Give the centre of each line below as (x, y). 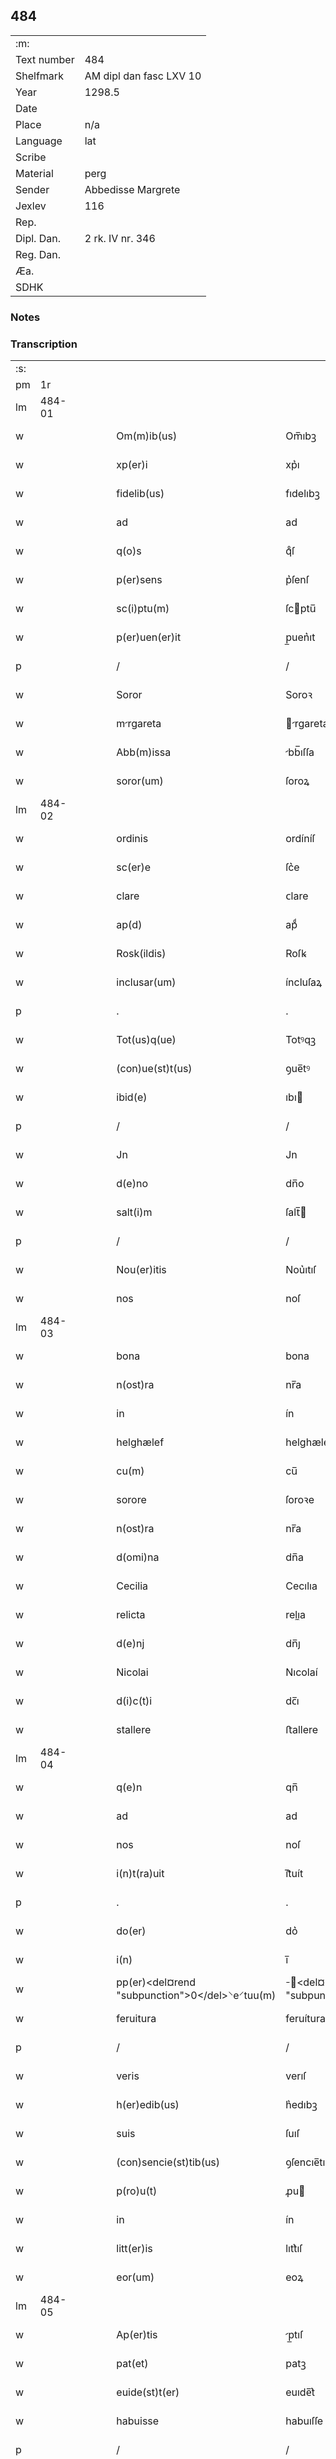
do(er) (131, 1931)
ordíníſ (300, 839)
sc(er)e (134, 867)
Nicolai (132, 1672)
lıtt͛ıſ (294, 2249)
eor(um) (135, 2277)
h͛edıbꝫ (301, 2105)
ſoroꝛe (300, 1500)
